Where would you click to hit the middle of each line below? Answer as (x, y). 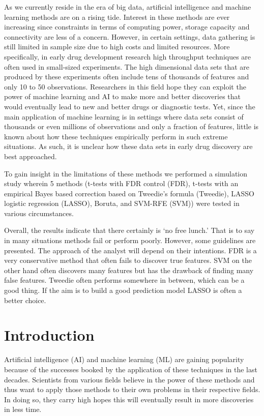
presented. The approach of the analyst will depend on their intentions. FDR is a (130, 250)
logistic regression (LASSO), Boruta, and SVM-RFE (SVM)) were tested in (122, 203)
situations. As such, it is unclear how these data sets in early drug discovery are (128, 146)
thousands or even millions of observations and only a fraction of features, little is (131, 126)
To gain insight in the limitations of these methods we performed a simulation (126, 173)
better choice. (25, 300)
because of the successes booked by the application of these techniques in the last (131, 369)
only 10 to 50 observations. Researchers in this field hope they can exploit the (125, 86)
